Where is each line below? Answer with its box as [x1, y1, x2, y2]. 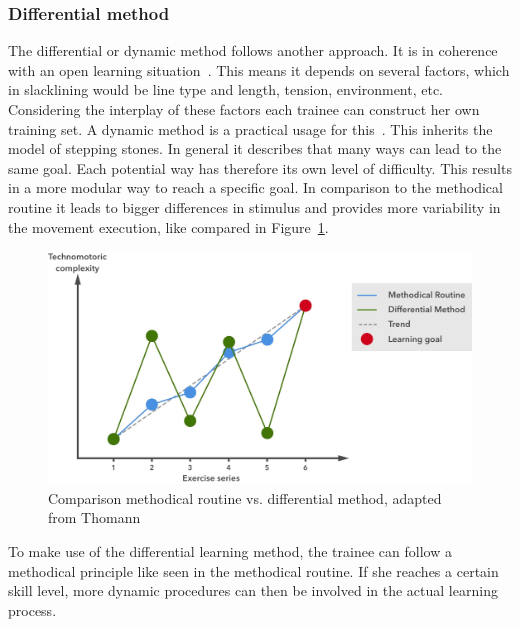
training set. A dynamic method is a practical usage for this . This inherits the [8, 118, 493, 139]
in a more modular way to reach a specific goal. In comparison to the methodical [8, 177, 503, 198]
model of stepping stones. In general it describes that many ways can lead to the [8, 138, 502, 159]
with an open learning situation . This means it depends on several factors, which [8, 59, 510, 80]
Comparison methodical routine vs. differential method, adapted [48, 487, 442, 508]
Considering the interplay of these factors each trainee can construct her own [8, 99, 480, 119]
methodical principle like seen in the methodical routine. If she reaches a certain [8, 560, 499, 581]
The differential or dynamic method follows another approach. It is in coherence [8, 40, 498, 61]
